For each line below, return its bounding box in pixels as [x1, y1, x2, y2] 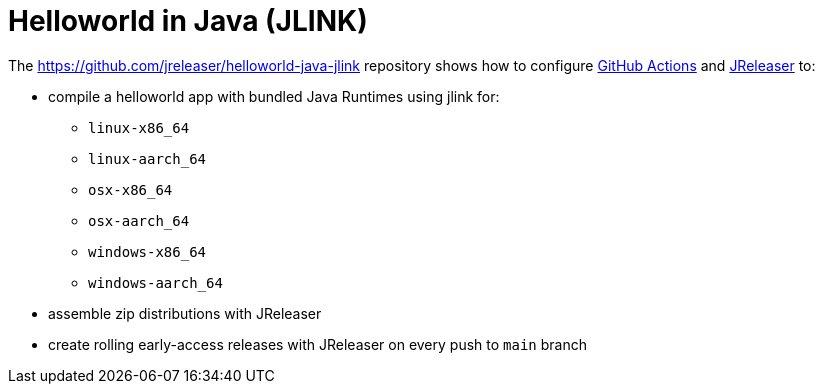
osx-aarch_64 [88, 212, 190, 229]
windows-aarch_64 [88, 274, 223, 291]
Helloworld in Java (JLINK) [8, 4, 368, 38]
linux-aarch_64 [88, 150, 207, 167]
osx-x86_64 [88, 181, 173, 198]
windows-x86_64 [88, 243, 207, 260]
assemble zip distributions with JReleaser [48, 304, 322, 322]
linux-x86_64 [88, 119, 190, 136]
